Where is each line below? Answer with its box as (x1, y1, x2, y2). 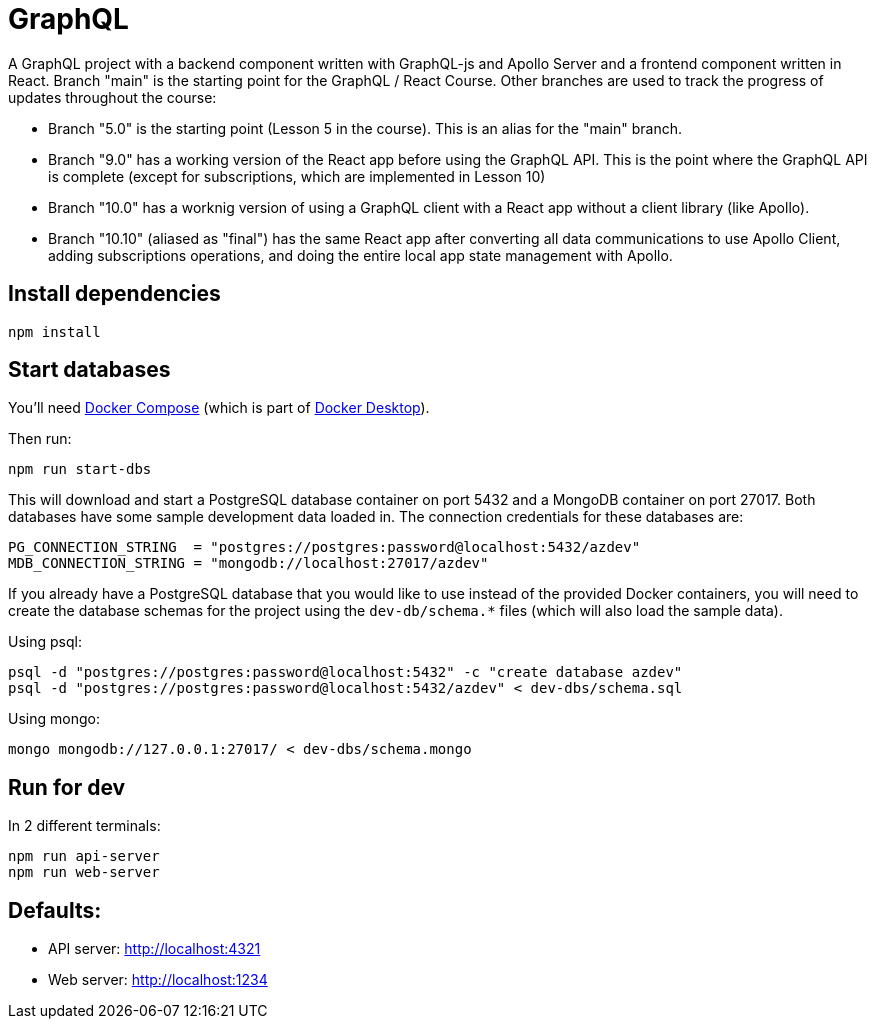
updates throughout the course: (8, 88, 217, 106)
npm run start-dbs (8, 461, 152, 478)
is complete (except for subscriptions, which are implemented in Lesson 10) (48, 167, 546, 185)
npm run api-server (8, 848, 160, 865)
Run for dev (8, 774, 126, 800)
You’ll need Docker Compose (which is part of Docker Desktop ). (8, 399, 430, 417)
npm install (8, 323, 101, 340)
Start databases (8, 357, 171, 383)
